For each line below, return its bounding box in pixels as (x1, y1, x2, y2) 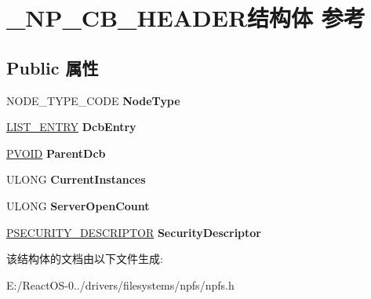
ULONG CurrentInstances (6, 171, 146, 188)
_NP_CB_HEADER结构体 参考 (6, 2, 366, 34)
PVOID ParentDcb (6, 144, 106, 161)
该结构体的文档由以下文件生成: (6, 250, 163, 267)
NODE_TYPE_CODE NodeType (6, 92, 180, 108)
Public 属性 (6, 55, 99, 79)
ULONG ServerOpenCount (6, 197, 150, 213)
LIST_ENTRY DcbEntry (6, 119, 136, 135)
